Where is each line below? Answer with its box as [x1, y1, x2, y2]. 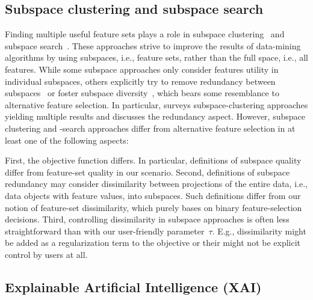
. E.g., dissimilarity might [212, 224, 306, 237]
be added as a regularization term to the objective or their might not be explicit [5, 236, 301, 249]
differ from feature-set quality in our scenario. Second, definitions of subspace [5, 165, 290, 178]
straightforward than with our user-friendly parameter [5, 224, 205, 237]
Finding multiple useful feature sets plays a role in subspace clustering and [5, 28, 285, 40]
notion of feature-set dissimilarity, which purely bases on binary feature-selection [5, 201, 302, 213]
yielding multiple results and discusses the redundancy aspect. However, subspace [5, 110, 305, 123]
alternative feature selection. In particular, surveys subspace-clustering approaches [5, 98, 308, 111]
